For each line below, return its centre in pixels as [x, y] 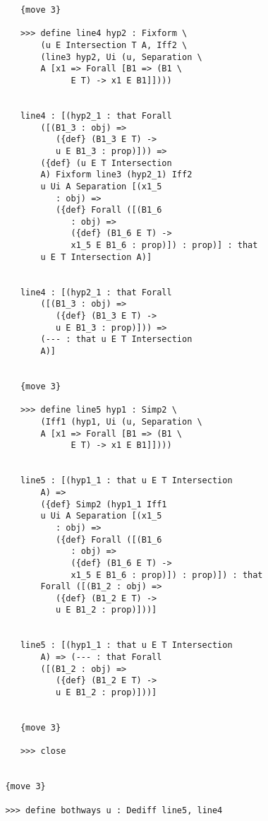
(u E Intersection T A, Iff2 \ [114, 45]
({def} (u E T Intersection [106, 163]
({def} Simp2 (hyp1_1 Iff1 [104, 504]
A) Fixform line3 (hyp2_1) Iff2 [116, 175]
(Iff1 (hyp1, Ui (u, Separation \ [121, 421]
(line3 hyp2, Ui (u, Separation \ [121, 57]
